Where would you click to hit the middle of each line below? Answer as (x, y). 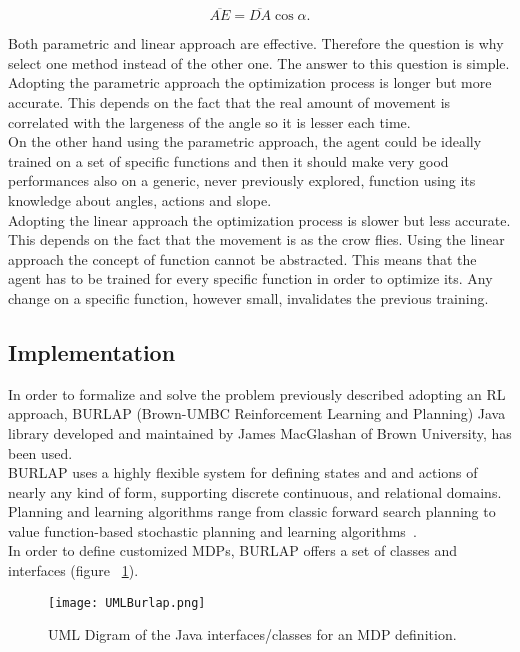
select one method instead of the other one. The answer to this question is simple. (259, 62)
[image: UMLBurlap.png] (127, 602)
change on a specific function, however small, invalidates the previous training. (248, 297)
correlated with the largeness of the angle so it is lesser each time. (209, 121)
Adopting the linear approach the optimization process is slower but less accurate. (259, 219)
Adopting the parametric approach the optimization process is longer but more (250, 82)
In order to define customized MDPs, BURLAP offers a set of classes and (232, 550)
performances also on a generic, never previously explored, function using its (242, 180)
